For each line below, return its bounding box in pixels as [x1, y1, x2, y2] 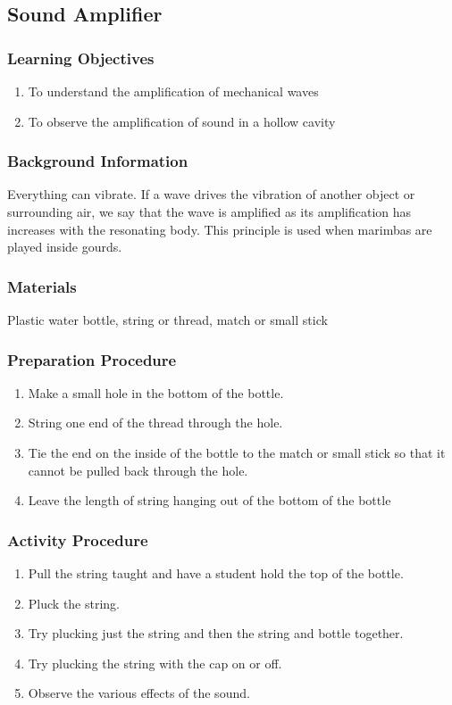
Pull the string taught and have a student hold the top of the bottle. [28, 564, 404, 582]
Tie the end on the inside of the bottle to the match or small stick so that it [28, 444, 446, 461]
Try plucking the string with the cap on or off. [28, 653, 282, 672]
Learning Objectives [7, 46, 155, 69]
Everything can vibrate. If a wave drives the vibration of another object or [7, 185, 415, 203]
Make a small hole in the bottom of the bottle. [28, 383, 284, 402]
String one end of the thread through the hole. [28, 413, 283, 432]
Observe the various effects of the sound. [28, 684, 250, 702]
